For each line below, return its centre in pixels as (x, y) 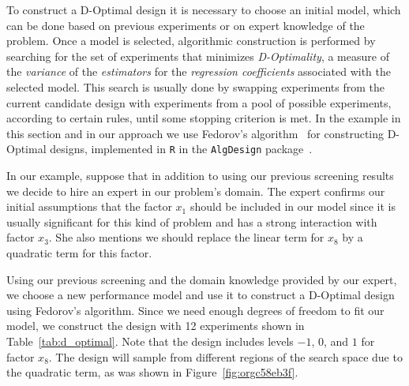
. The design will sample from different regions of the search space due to (225, 356)
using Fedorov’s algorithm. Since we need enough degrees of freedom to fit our (195, 310)
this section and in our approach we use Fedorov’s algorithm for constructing (195, 133)
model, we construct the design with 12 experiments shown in (156, 326)
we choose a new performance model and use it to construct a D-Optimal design (201, 295)
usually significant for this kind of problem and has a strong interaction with (192, 221)
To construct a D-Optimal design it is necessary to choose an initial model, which (204, 9)
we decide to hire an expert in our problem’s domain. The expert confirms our (196, 191)
